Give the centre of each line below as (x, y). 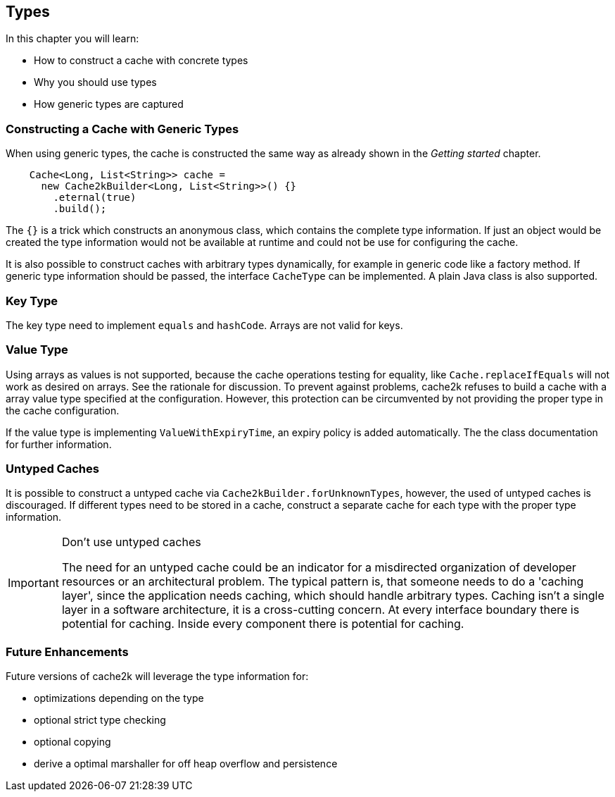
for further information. (59, 444)
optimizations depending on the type (119, 698)
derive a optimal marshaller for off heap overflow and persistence (186, 764)
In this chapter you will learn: (72, 39)
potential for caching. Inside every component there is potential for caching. (263, 624)
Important (33, 583)
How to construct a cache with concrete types (141, 61)
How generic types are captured (109, 104)
